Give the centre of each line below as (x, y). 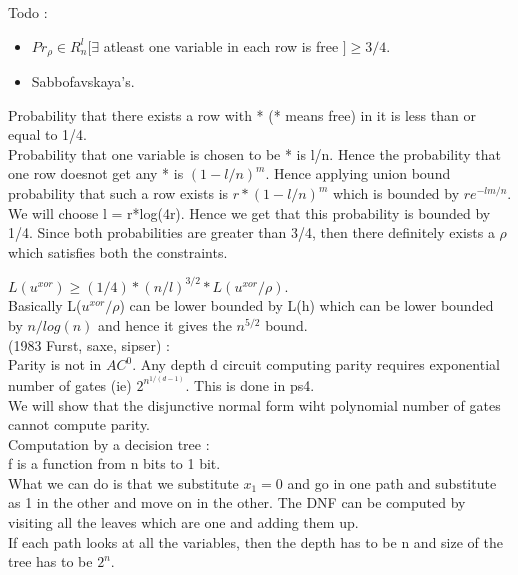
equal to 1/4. (47, 134)
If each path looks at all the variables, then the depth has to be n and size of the (255, 541)
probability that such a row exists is (118, 193)
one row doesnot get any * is (96, 173)
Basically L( (45, 305)
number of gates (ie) (70, 384)
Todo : (28, 12)
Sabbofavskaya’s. (83, 81)
